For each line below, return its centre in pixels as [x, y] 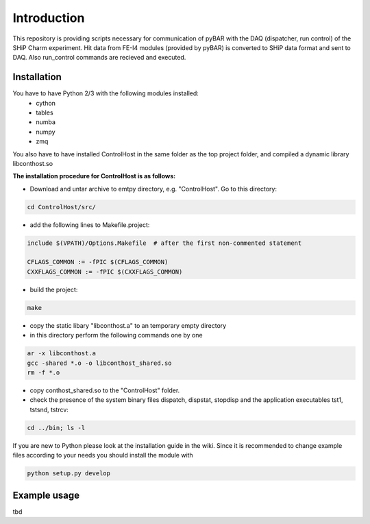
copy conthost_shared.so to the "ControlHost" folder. [105, 390]
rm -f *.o [44, 372]
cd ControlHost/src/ [61, 207]
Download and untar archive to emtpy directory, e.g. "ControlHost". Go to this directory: [153, 189]
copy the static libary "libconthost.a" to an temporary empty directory [128, 325]
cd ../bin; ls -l [56, 428]
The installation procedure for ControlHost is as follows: [94, 176]
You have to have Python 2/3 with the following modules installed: [106, 93]
